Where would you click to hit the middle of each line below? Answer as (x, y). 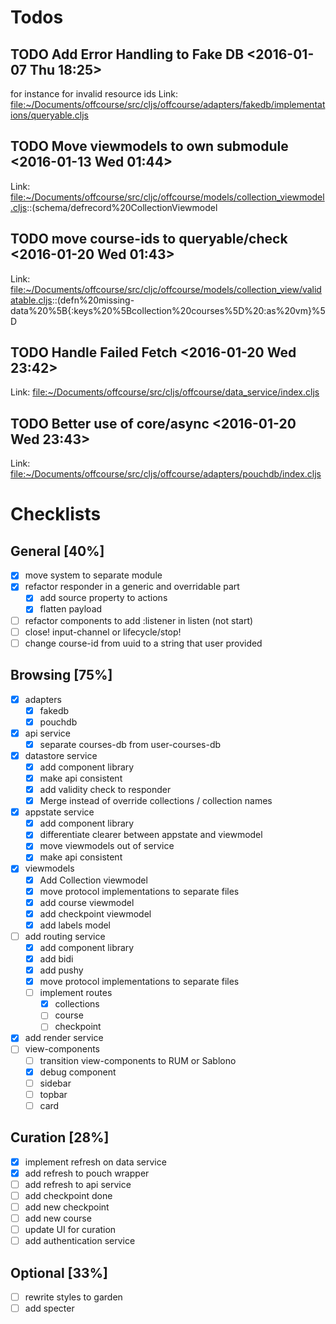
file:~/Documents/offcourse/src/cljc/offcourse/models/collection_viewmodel (167, 197)
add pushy (61, 970)
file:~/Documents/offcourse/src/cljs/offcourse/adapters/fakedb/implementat (168, 104)
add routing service (65, 936)
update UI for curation (70, 1229)
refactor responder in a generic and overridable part (132, 587)
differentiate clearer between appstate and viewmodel (151, 835)
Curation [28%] (60, 1137)
